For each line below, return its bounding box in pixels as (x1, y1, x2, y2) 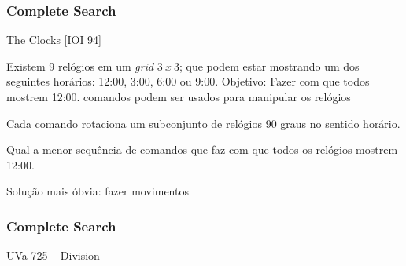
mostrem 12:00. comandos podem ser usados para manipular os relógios (6, 89, 351, 104)
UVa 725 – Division (6, 247, 100, 264)
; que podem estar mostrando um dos (179, 57, 360, 74)
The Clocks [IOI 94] (6, 31, 102, 48)
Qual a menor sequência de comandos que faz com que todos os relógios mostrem (6, 141, 398, 158)
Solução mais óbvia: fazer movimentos (6, 183, 189, 199)
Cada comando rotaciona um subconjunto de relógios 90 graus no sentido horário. (6, 115, 400, 131)
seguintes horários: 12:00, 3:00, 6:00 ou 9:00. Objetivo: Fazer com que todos (6, 73, 370, 89)
